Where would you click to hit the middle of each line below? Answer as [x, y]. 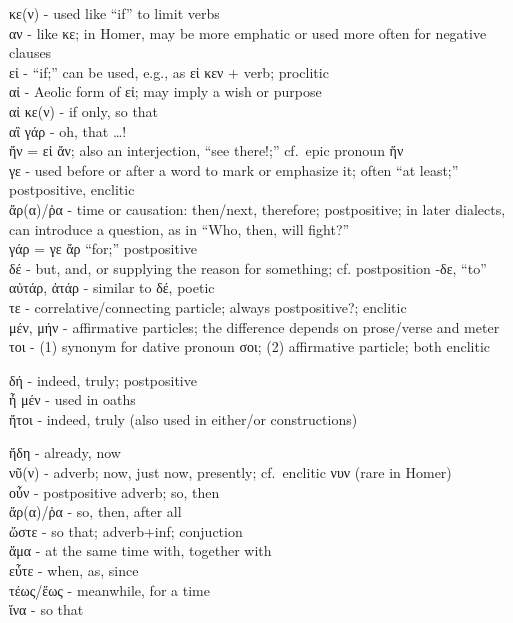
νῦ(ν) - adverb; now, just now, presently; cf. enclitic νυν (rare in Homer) [230, 472]
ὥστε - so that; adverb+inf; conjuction [126, 530]
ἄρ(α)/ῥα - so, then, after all [95, 511]
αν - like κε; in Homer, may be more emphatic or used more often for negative [248, 32]
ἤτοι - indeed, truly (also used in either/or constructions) [183, 418]
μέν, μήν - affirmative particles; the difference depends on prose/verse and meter [254, 326]
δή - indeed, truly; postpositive [103, 379]
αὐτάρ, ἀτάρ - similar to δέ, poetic [112, 287]
